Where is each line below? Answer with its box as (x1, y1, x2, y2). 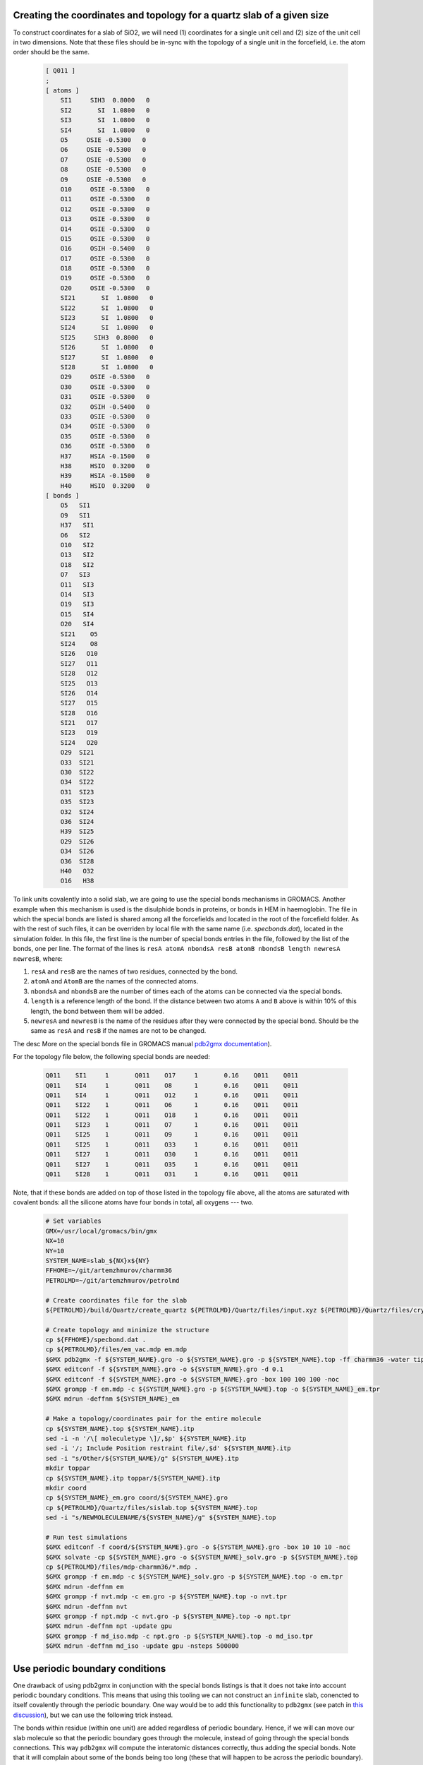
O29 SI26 (60, 837, 94, 845)
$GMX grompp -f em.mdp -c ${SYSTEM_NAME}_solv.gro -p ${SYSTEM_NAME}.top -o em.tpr (45, 1573, 343, 1581)
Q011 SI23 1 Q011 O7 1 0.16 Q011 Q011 (45, 1121, 299, 1129)
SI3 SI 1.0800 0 (60, 116, 150, 124)
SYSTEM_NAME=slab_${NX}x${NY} (45, 1257, 150, 1264)
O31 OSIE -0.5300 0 (60, 393, 150, 401)
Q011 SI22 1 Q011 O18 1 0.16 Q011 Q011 (45, 1111, 299, 1119)
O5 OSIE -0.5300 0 (60, 136, 147, 144)
